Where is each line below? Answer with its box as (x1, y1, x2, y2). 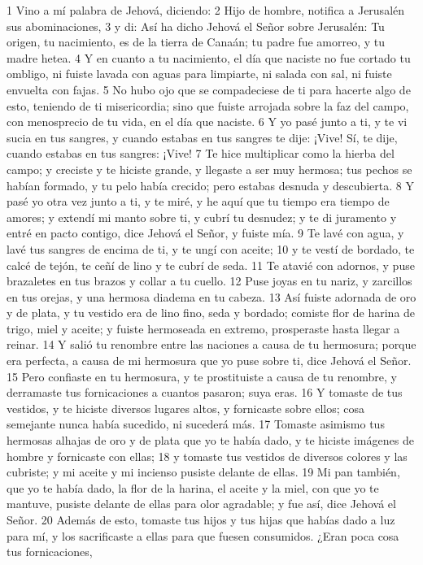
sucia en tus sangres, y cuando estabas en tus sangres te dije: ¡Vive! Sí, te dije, (7, 128, 398, 146)
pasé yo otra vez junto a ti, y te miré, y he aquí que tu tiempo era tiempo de (7, 193, 390, 210)
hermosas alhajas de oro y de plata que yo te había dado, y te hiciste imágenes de (7, 432, 414, 449)
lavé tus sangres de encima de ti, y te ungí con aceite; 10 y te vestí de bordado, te (7, 240, 415, 257)
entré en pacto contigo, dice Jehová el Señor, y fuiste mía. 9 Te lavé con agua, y (7, 224, 404, 241)
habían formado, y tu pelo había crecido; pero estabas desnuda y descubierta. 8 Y (7, 176, 414, 193)
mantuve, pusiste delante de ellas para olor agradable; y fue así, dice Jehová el (7, 495, 396, 512)
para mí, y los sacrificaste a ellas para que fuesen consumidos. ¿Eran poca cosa (7, 527, 399, 544)
